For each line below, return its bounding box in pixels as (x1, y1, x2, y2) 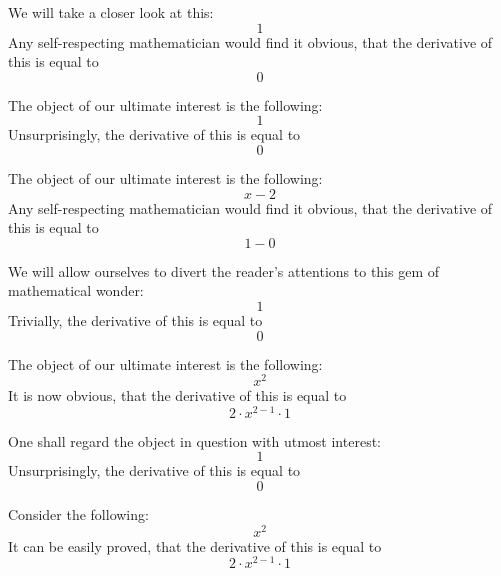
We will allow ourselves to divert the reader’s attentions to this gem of (8, 260, 440, 281)
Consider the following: (8, 504, 149, 525)
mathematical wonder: (8, 280, 144, 301)
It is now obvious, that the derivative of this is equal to (8, 385, 347, 406)
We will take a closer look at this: (8, 2, 214, 22)
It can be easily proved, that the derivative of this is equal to (8, 535, 382, 556)
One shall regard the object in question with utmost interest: (8, 430, 381, 451)
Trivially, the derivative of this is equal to (8, 309, 263, 330)
